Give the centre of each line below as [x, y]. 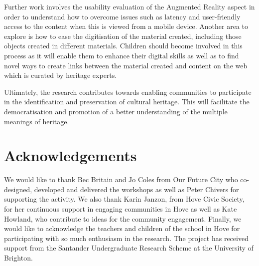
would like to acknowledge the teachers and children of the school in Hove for [122, 228]
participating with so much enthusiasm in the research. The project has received [126, 238]
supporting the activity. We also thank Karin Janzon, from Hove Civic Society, [124, 199]
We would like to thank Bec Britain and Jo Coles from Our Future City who [121, 179]
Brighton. [18, 258]
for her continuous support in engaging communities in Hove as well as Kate [121, 209]
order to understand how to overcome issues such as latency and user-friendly [122, 16]
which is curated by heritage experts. [61, 75]
